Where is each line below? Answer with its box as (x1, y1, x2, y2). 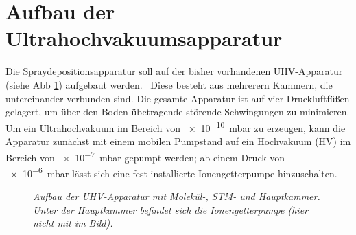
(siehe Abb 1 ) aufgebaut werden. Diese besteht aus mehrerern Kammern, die (5, 77, 333, 91)
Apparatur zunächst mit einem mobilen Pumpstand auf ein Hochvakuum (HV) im (5, 133, 351, 148)
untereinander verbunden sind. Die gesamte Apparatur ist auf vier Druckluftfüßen (5, 91, 350, 105)
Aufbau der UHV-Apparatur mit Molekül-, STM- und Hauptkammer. (33, 189, 320, 203)
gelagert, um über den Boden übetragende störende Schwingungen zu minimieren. (5, 104, 350, 119)
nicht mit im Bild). (33, 216, 113, 230)
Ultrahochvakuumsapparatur (5, 24, 283, 52)
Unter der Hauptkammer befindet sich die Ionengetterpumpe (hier (33, 202, 309, 216)
